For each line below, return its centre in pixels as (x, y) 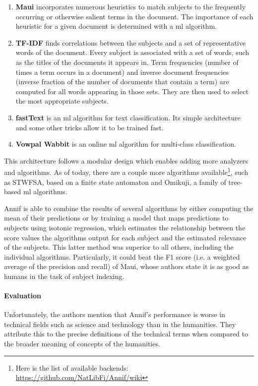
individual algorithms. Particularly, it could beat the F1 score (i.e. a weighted (122, 256)
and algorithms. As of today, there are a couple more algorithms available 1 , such (126, 171)
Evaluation (23, 296)
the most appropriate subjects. (62, 101)
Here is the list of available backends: (72, 367)
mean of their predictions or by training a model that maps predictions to (116, 218)
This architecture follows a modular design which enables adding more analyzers (126, 160)
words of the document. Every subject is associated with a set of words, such (132, 52)
